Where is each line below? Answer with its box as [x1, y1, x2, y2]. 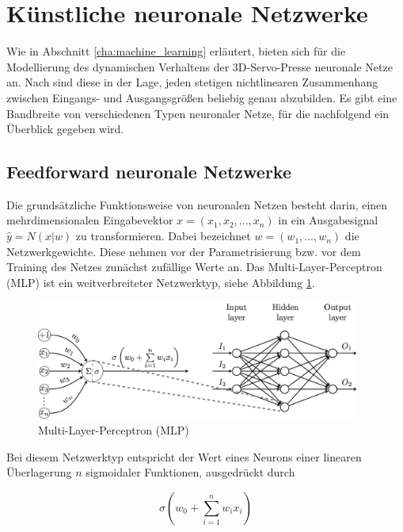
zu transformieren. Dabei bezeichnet [75, 228, 251, 244]
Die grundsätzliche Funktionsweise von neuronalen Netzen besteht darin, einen [6, 196, 388, 212]
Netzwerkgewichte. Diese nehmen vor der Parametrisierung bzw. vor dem [6, 243, 361, 259]
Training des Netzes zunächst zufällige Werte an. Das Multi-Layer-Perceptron [6, 258, 382, 275]
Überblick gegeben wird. [6, 121, 124, 137]
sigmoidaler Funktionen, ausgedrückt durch [86, 464, 295, 480]
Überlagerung [6, 464, 72, 480]
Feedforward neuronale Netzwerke [6, 159, 292, 184]
